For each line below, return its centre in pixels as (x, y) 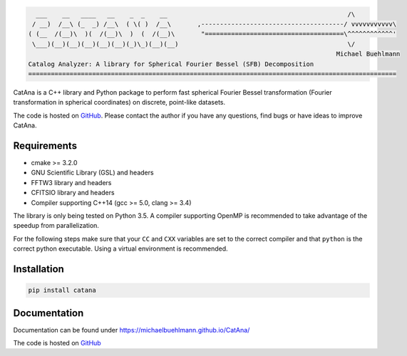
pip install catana (62, 290)
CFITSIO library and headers (73, 193)
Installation (38, 269)
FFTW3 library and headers (71, 182)
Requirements (45, 146)
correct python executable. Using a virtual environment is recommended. (120, 248)
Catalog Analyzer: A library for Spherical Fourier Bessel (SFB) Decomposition (171, 64)
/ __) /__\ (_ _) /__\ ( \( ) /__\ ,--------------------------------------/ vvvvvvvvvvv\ (215, 24)
